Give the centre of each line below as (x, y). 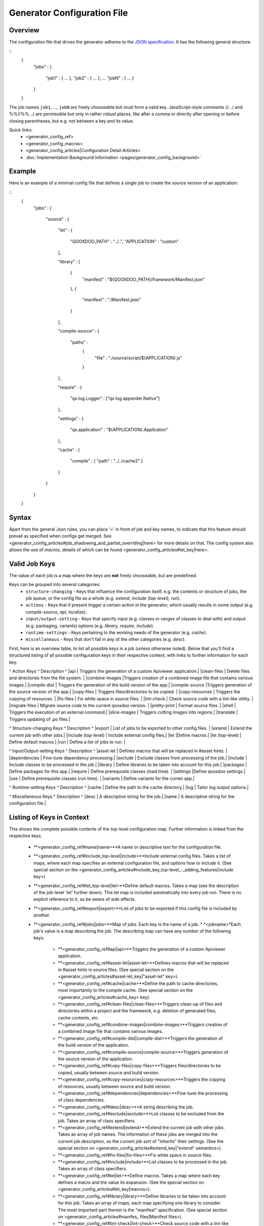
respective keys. (26, 836)
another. (42, 915)
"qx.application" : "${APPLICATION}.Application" (119, 430)
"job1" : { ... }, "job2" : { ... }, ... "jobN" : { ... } (90, 78)
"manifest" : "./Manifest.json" (112, 300)
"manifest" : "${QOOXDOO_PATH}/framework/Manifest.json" (144, 280)
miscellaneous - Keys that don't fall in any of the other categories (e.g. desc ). (106, 639)
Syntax (20, 517)
